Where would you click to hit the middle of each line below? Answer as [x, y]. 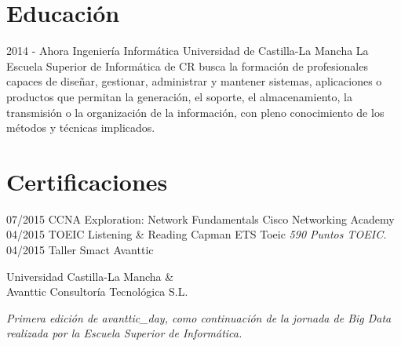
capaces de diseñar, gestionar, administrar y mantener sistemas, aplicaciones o [194, 81]
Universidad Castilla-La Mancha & [90, 276]
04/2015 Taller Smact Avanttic [80, 249]
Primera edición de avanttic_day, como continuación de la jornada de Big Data [199, 317]
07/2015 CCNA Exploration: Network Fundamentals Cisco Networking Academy [200, 219]
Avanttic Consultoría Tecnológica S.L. [97, 291]
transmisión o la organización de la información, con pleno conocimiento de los [195, 112]
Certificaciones [87, 181]
